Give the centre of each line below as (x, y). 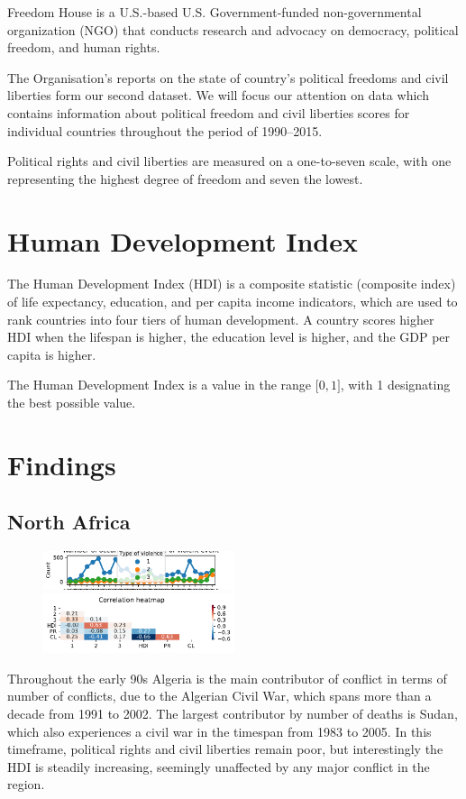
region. (26, 784)
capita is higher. (52, 354)
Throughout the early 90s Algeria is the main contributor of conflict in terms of (227, 678)
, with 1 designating (395, 385)
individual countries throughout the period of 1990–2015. (165, 130)
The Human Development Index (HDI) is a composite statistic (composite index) (232, 284)
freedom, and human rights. (84, 47)
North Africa (69, 522)
